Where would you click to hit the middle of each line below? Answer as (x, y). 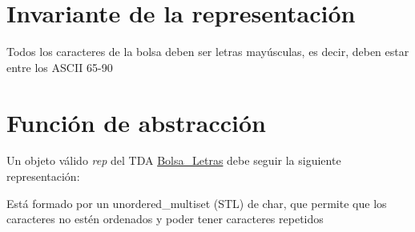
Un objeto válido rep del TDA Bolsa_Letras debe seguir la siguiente (174, 160)
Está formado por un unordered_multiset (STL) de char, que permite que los (197, 203)
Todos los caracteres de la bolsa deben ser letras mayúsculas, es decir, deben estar (208, 52)
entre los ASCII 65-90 (60, 67)
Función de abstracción (136, 122)
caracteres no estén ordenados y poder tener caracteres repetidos (165, 219)
